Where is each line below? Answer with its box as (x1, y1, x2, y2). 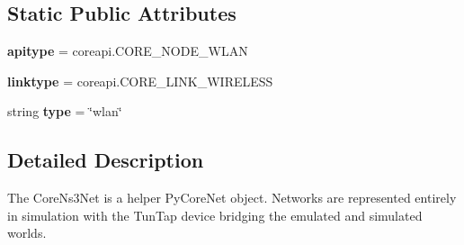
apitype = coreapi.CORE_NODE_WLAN (7, 41, 248, 60)
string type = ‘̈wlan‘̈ (7, 102, 122, 121)
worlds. (7, 223, 47, 242)
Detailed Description (7, 146, 204, 174)
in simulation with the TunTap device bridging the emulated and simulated (7, 205, 423, 224)
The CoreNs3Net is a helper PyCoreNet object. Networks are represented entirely (7, 188, 457, 207)
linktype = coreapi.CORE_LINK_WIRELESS (7, 71, 273, 90)
